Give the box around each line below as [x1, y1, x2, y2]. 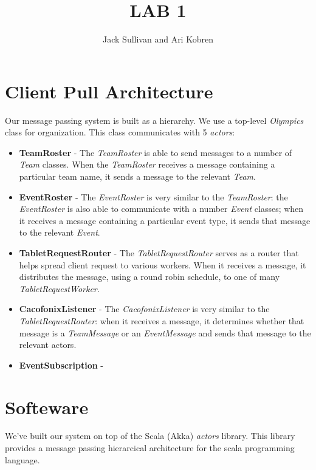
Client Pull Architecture [5, 78, 213, 103]
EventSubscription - [19, 358, 104, 371]
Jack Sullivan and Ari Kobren [103, 33, 213, 46]
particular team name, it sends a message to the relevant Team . [19, 170, 256, 183]
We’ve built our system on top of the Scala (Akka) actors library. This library [5, 429, 295, 442]
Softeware [5, 394, 89, 419]
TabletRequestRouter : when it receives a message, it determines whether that [19, 314, 304, 327]
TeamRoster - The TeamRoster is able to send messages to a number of [19, 146, 292, 158]
